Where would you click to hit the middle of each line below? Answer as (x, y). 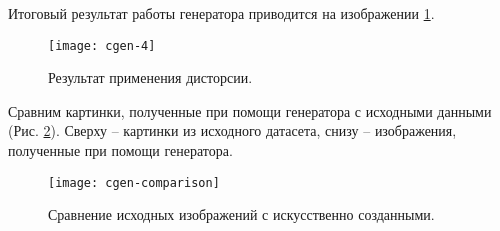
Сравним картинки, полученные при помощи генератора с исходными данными (250, 110)
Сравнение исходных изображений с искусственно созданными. (241, 214)
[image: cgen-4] (102, 45)
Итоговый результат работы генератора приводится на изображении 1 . (221, 13)
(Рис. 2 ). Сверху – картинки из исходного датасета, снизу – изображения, (232, 130)
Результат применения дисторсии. (150, 77)
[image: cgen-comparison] (134, 182)
